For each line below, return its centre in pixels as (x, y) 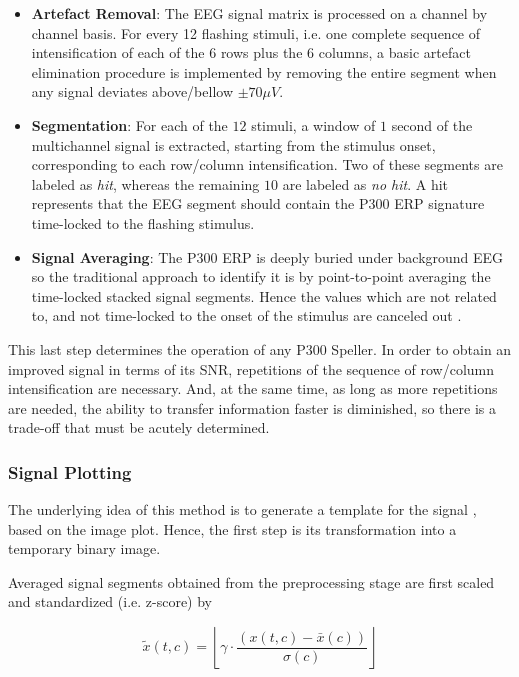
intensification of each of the (118, 52)
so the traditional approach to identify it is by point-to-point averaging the (261, 276)
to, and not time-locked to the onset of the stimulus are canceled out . (246, 315)
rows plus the (261, 52)
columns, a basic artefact (394, 52)
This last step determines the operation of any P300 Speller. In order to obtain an (260, 348)
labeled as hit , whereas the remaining (145, 183)
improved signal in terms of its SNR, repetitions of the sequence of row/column (251, 368)
